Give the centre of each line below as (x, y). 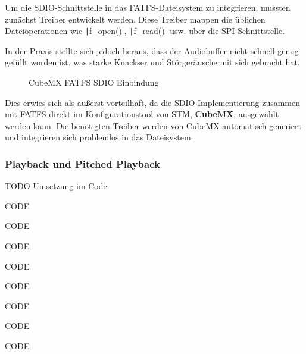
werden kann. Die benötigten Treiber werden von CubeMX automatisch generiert (153, 125)
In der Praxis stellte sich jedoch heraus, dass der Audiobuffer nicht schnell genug (152, 50)
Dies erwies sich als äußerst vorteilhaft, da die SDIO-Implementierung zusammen (153, 102)
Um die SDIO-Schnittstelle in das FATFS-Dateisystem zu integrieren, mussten (148, 7)
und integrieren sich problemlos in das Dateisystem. (99, 137)
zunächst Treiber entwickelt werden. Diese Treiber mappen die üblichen (135, 19)
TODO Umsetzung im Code (56, 186)
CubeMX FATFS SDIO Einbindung (94, 82)
